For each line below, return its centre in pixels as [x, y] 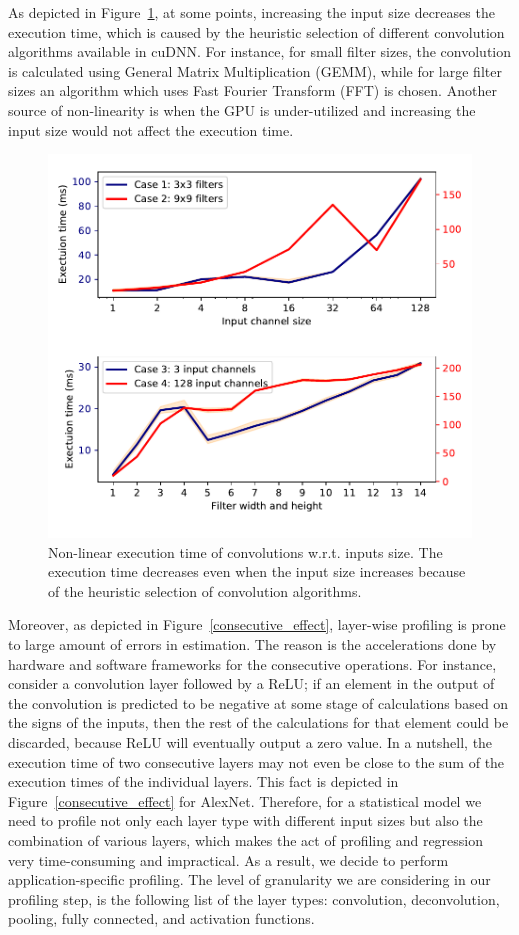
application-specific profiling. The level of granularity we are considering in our [249, 879]
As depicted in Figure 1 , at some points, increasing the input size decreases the [251, 12]
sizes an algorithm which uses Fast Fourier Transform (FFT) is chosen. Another [252, 90]
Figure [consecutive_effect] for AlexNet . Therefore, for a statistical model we [245, 800]
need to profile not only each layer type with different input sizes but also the [245, 820]
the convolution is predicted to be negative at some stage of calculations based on [258, 702]
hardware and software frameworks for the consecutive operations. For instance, [252, 663]
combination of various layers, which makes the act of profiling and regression [246, 840]
